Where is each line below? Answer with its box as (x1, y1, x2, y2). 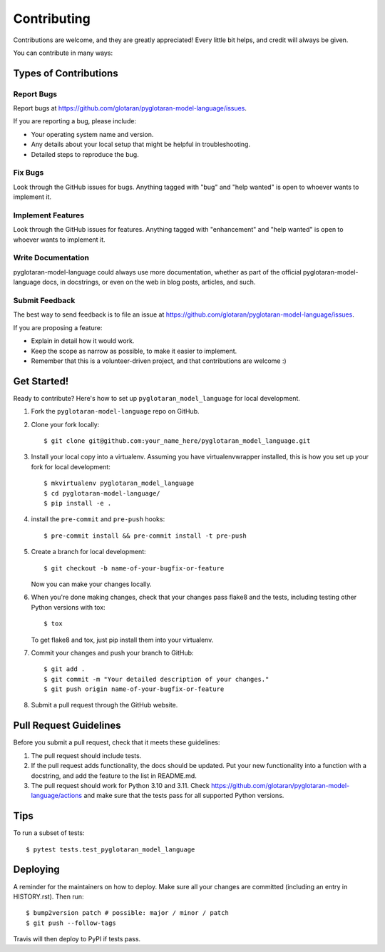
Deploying (13, 864, 60, 876)
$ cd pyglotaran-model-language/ (43, 489, 160, 497)
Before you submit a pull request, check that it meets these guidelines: (13, 738, 220, 747)
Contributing (13, 11, 91, 26)
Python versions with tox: (31, 603, 106, 611)
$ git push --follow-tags (26, 918, 117, 927)
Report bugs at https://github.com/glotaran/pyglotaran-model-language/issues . (13, 104, 247, 113)
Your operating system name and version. (31, 130, 154, 138)
